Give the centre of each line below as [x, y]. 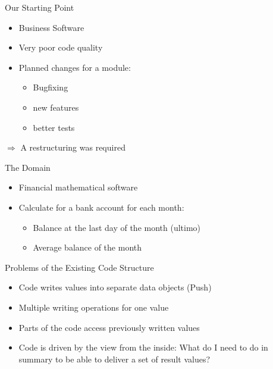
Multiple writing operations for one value [94, 307]
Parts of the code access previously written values [109, 327]
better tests [54, 127]
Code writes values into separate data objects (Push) [115, 287]
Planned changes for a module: [75, 67]
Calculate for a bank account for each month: [101, 207]
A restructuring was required [73, 147]
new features [56, 107]
